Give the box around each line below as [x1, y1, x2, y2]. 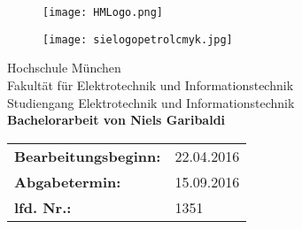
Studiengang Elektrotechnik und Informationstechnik [7, 93, 295, 111]
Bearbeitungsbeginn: [14, 145, 161, 166]
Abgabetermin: [14, 171, 121, 192]
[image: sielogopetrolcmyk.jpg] [43, 33, 233, 46]
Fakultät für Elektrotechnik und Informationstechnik [7, 75, 294, 94]
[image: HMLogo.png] [43, 6, 164, 19]
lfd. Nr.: [14, 196, 72, 218]
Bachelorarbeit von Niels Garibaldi [7, 111, 226, 129]
